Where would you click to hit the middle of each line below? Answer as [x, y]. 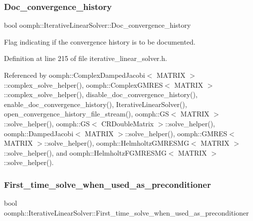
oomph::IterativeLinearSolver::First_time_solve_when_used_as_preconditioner [126, 212]
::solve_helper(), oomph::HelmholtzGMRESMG [117, 143]
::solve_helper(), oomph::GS [47, 123]
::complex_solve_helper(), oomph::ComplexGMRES [83, 84]
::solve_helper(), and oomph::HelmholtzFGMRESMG [85, 152]
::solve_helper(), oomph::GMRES [176, 133]
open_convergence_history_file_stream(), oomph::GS [87, 114]
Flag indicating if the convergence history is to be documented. [100, 41]
